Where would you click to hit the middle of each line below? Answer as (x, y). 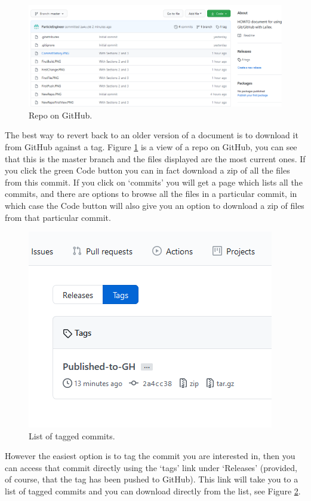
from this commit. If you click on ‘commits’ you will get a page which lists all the (154, 182)
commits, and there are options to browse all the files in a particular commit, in (151, 194)
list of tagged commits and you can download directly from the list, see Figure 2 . (153, 491)
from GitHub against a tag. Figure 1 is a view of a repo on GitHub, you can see (151, 146)
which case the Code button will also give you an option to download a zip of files (155, 205)
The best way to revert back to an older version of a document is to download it (152, 135)
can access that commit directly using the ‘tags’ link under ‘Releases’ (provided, (151, 467)
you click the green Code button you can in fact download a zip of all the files (147, 170)
